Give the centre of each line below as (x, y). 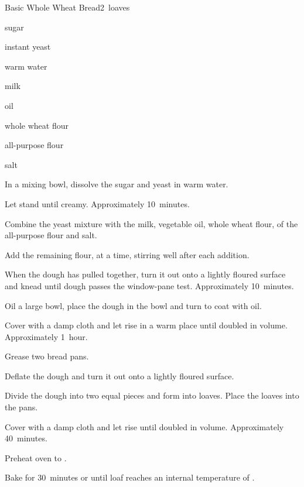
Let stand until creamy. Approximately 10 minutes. (97, 203)
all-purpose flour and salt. (51, 235)
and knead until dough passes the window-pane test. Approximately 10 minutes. (149, 285)
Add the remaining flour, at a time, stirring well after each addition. (127, 254)
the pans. (21, 407)
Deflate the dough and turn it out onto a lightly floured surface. (119, 375)
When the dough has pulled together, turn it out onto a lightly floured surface (145, 274)
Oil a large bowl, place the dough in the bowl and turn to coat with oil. (133, 305)
